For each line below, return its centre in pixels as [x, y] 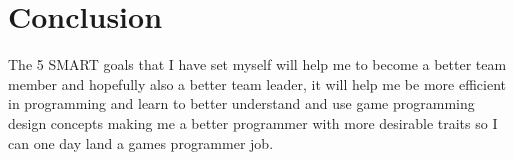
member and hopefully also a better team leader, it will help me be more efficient [257, 83]
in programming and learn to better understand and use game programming [241, 103]
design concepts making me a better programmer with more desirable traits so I [253, 122]
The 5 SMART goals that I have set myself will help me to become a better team [257, 64]
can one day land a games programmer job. [141, 142]
